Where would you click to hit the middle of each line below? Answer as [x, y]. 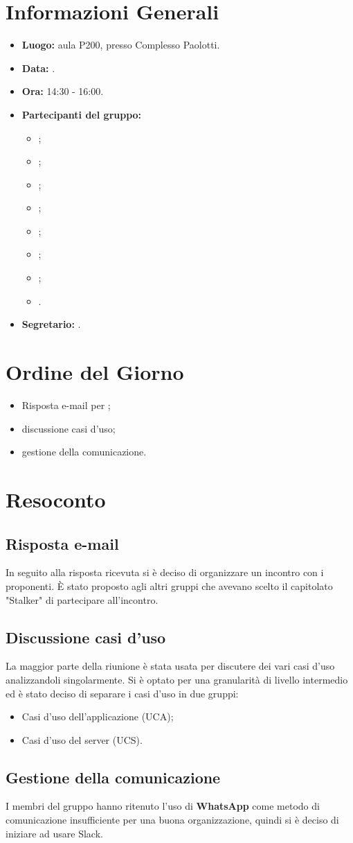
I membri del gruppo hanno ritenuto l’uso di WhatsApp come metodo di [163, 806]
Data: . [38, 68]
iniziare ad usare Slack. [54, 833]
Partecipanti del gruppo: [82, 114]
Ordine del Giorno [95, 372]
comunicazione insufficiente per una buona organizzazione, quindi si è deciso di [172, 820]
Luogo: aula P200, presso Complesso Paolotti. [121, 45]
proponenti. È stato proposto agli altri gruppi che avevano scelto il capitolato [169, 585]
